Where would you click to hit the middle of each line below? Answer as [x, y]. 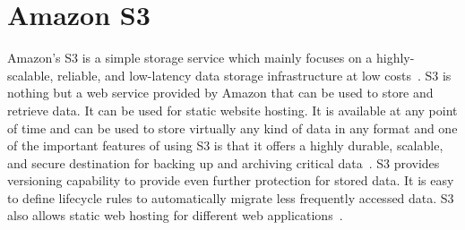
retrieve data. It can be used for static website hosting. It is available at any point [232, 110]
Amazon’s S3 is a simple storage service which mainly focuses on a [190, 58]
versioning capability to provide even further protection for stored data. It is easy [231, 180]
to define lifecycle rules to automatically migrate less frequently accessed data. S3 [231, 197]
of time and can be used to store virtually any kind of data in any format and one [232, 128]
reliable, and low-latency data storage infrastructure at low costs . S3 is [254, 75]
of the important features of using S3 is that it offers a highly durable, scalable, [225, 145]
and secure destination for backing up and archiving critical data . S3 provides [224, 162]
